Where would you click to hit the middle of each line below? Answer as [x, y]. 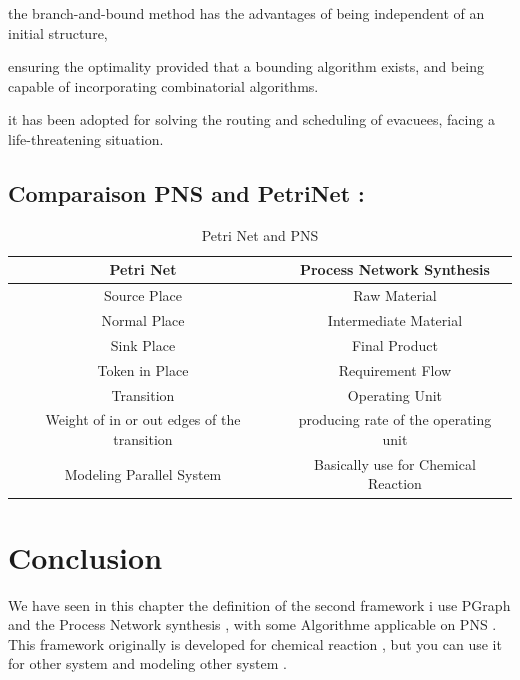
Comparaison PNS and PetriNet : [186, 192]
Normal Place [143, 320]
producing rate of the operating [395, 419]
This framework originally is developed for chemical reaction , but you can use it [255, 643]
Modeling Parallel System [143, 473]
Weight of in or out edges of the [143, 419]
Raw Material [395, 295]
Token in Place [143, 369]
